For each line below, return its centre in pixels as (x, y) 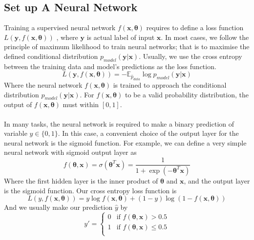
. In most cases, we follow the (205, 37)
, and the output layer (217, 180)
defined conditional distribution (51, 56)
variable (16, 133)
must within (81, 104)
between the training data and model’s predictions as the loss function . (110, 66)
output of (18, 104)
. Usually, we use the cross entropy (190, 56)
